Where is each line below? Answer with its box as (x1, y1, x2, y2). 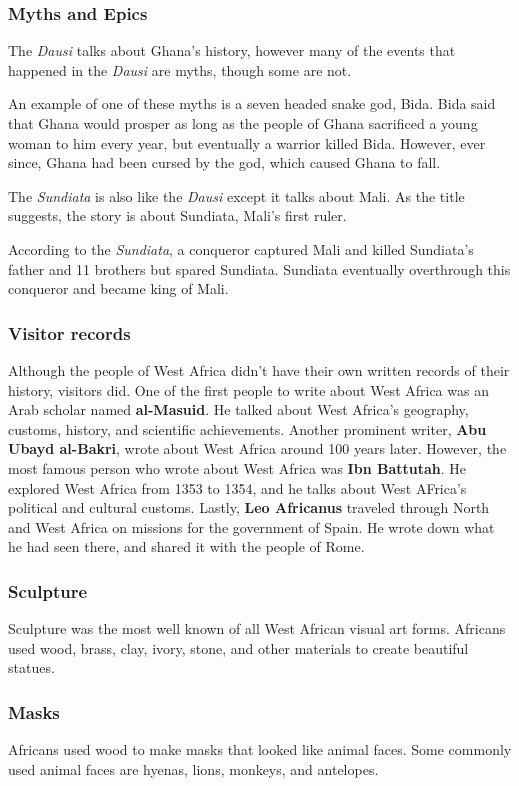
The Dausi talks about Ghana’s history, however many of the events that (8, 40, 456, 61)
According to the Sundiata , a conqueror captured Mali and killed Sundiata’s (8, 238, 474, 259)
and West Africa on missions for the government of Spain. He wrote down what (8, 516, 495, 537)
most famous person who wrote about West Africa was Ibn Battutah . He (8, 457, 467, 478)
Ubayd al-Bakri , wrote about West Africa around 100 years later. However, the (8, 438, 507, 459)
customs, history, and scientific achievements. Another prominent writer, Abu (8, 418, 487, 439)
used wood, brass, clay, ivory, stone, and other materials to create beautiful (8, 637, 469, 658)
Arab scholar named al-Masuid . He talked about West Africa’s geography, (8, 399, 469, 420)
